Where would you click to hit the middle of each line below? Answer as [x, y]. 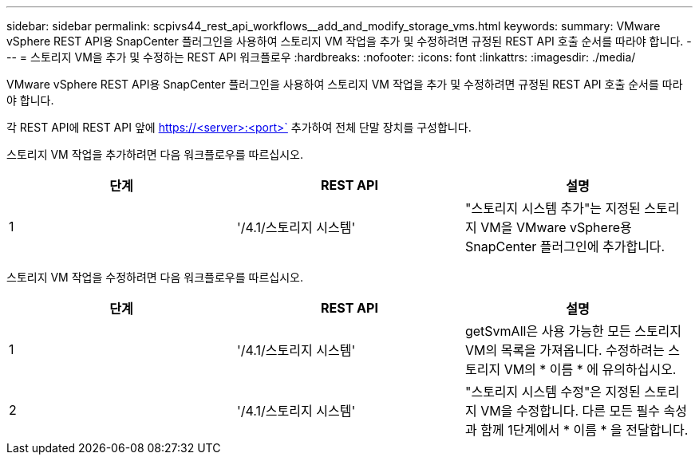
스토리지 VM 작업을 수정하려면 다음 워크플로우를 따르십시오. [155, 277]
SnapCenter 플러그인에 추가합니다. [565, 246]
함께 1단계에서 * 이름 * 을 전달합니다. [584, 430]
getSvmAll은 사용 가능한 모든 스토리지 [573, 331]
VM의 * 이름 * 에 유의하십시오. [590, 369]
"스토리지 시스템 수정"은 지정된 [553, 392]
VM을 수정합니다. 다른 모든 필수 [570, 411]
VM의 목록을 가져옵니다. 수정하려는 [565, 350]
